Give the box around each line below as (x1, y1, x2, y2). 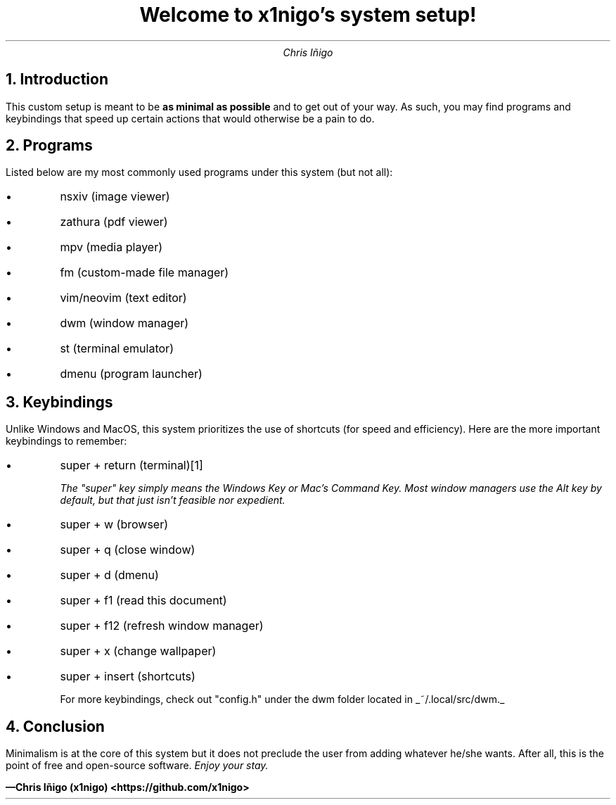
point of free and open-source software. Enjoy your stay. (6, 759, 269, 772)
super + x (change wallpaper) (60, 644, 217, 659)
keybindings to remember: (6, 435, 127, 448)
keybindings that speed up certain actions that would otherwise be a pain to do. (6, 112, 375, 125)
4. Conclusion (6, 717, 105, 735)
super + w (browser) (60, 517, 169, 532)
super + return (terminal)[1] (60, 458, 203, 473)
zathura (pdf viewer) (60, 215, 168, 229)
